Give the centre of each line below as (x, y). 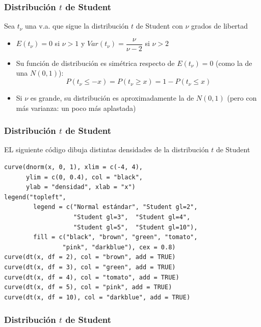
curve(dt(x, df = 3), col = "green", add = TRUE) (90, 267)
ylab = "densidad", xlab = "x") (81, 187)
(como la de (234, 63)
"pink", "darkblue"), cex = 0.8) (119, 247)
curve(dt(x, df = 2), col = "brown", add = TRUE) (90, 257)
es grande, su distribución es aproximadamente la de (112, 98)
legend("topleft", (35, 197)
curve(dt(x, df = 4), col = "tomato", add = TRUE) (92, 277)
